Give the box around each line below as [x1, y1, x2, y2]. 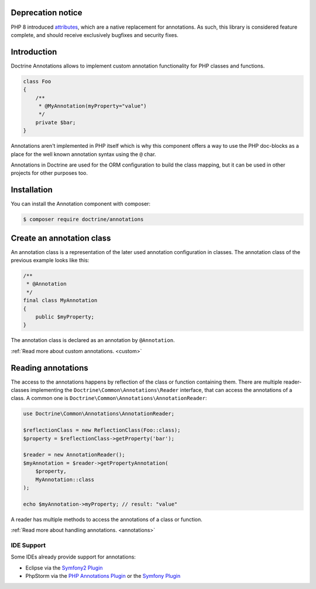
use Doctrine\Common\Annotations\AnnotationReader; [23, 411, 175, 417]
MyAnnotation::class [35, 476, 95, 483]
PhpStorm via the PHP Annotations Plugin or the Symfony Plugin [25, 573, 181, 580]
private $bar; [35, 119, 76, 126]
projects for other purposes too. [11, 170, 88, 177]
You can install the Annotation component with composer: [11, 200, 151, 208]
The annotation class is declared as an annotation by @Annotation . [11, 337, 175, 344]
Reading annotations [11, 363, 88, 373]
